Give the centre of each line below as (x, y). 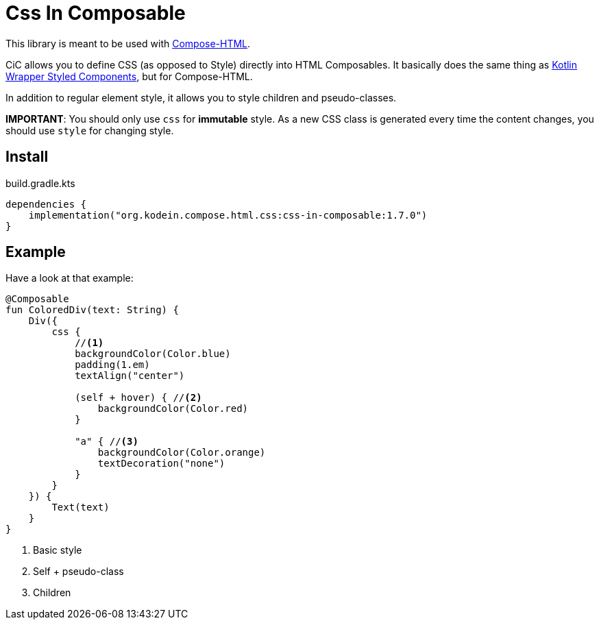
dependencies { (46, 204)
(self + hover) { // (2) (138, 398)
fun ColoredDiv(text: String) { (92, 310)
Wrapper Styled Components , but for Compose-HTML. (129, 76)
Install (27, 157)
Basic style (58, 550)
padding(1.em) (112, 365)
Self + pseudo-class (78, 572)
